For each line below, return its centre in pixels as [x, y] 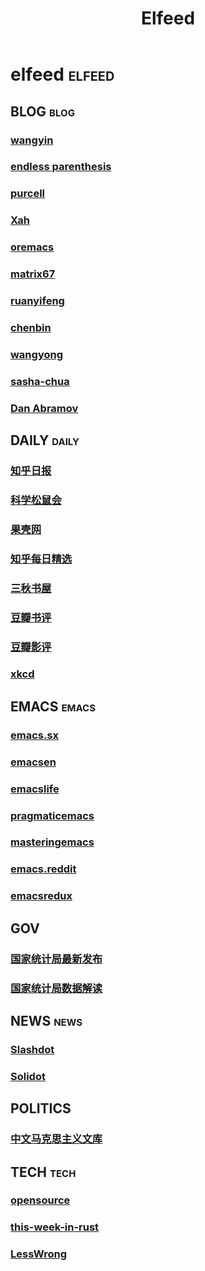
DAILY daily [45, 440]
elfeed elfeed [62, 74]
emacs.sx [35, 735]
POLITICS [41, 1108]
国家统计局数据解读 [56, 988]
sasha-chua [40, 381]
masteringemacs [52, 842]
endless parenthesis [61, 167]
